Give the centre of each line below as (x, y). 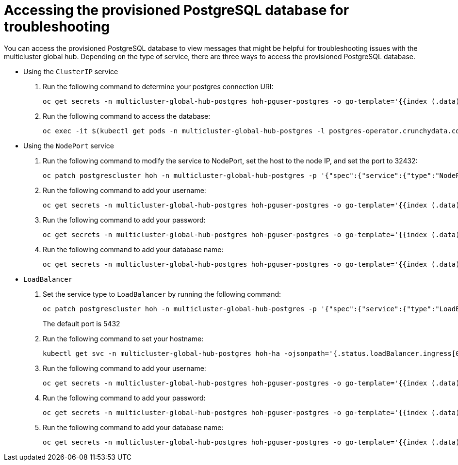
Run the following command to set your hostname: (123, 338)
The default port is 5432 (82, 323)
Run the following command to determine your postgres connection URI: (158, 86)
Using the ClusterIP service (71, 71)
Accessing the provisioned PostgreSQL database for (177, 10)
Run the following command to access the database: (127, 116)
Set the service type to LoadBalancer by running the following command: (162, 294)
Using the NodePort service (69, 145)
